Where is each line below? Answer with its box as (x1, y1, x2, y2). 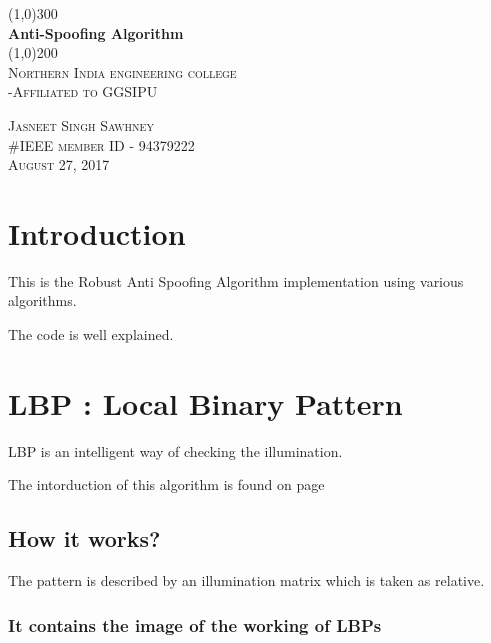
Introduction (8, 212, 186, 253)
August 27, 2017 (8, 154, 110, 175)
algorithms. (8, 290, 77, 311)
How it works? (8, 523, 161, 554)
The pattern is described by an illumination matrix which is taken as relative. (8, 570, 485, 591)
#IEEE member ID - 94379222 (8, 134, 195, 155)
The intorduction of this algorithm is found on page (8, 474, 325, 495)
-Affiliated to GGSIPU (8, 81, 158, 102)
